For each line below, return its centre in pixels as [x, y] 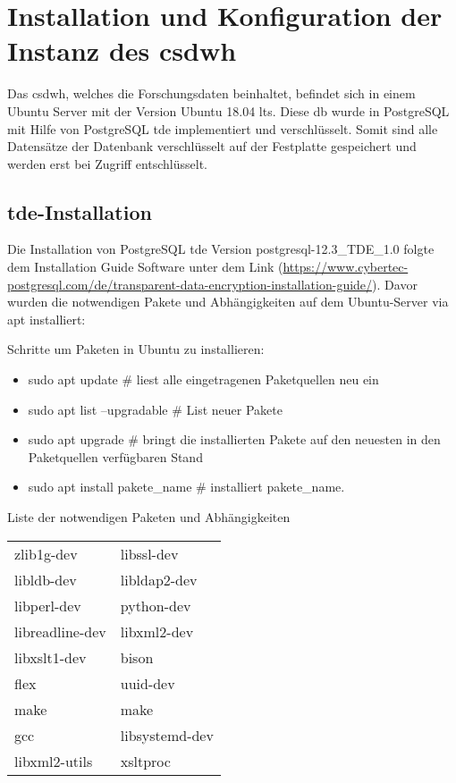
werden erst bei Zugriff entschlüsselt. [108, 163]
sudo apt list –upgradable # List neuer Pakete [155, 409]
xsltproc [145, 761]
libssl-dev [149, 553]
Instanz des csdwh [122, 51]
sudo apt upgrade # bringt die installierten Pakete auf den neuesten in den [234, 439]
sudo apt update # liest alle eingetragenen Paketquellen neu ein [203, 379]
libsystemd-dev [167, 735]
